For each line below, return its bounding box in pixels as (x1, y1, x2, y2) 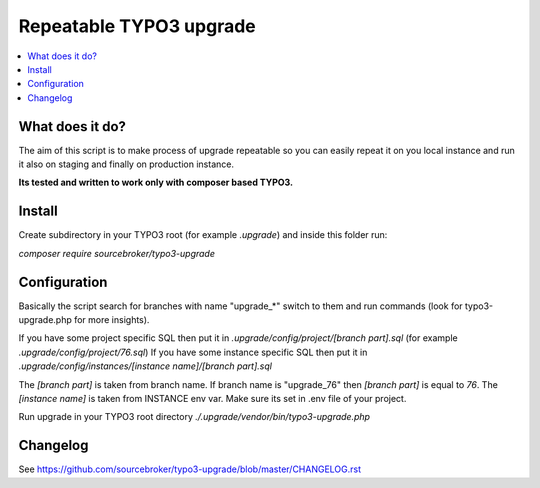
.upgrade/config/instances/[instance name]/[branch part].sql (18, 360, 272, 372)
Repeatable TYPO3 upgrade (18, 15, 256, 37)
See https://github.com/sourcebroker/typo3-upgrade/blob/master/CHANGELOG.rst (18, 463, 362, 475)
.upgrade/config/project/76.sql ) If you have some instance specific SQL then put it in (18, 346, 368, 358)
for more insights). (73, 314, 150, 325)
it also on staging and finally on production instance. (18, 158, 235, 170)
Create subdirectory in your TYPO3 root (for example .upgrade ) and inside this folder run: (18, 229, 388, 241)
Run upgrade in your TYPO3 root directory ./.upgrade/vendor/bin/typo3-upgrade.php (18, 411, 370, 423)
